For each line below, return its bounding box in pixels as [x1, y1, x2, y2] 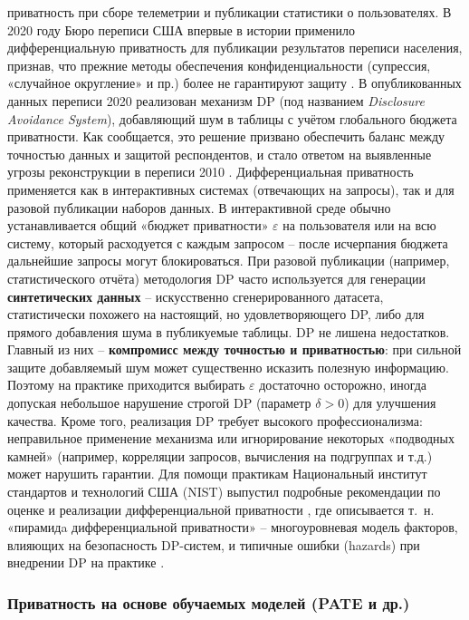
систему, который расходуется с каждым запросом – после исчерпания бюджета [7, 233, 448, 252]
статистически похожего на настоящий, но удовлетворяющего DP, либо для [7, 305, 425, 324]
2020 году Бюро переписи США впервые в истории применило [7, 20, 355, 39]
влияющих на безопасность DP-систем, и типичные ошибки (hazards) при [7, 535, 420, 554]
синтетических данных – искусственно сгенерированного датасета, [7, 286, 384, 305]
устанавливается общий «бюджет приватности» [7, 216, 269, 235]
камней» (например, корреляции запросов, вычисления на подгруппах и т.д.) [7, 446, 433, 465]
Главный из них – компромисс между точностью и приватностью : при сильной [7, 340, 462, 359]
